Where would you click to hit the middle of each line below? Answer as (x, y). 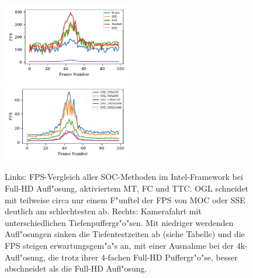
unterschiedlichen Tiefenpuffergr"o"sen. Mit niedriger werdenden (119, 222)
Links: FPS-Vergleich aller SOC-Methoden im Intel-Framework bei (124, 177)
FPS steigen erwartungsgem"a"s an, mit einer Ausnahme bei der (119, 245)
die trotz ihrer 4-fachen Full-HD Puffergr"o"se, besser (143, 257)
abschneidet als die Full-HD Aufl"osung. (76, 268)
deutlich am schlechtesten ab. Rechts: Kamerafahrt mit (103, 211)
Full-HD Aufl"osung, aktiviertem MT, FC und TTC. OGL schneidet (126, 188)
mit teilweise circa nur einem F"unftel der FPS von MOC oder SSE (125, 199)
